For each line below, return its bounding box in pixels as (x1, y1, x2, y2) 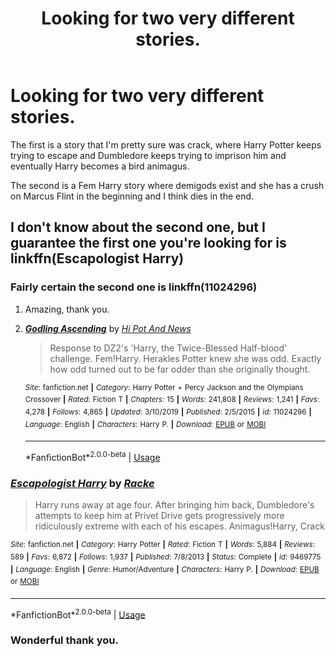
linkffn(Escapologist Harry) (10, 250, 185, 267)
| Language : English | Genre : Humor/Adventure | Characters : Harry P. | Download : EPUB (10, 564, 320, 574)
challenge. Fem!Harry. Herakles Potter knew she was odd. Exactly (49, 352, 322, 364)
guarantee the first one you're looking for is (10, 235, 287, 252)
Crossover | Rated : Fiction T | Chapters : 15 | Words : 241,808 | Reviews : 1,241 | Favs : (24, 395, 320, 405)
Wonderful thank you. (10, 633, 119, 647)
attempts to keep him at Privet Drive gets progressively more (34, 510, 285, 522)
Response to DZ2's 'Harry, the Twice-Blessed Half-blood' (49, 342, 288, 354)
